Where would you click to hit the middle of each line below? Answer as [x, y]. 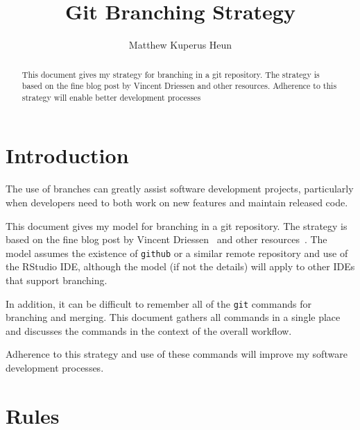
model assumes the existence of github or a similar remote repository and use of [177, 253]
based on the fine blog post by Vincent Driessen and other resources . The [166, 239]
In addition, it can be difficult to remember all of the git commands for [158, 303]
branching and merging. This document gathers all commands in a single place [173, 317]
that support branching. [57, 280]
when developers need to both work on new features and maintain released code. [177, 202]
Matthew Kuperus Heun [180, 45]
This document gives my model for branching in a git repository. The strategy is [177, 225]
